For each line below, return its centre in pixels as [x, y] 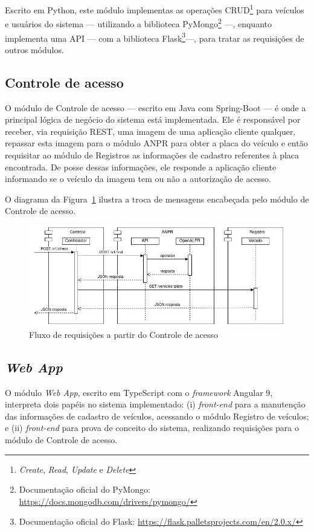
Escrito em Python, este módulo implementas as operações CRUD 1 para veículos [155, 9]
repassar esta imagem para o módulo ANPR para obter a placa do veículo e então [156, 143]
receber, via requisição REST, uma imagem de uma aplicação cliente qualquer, [150, 131]
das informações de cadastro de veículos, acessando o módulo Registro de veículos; [157, 416]
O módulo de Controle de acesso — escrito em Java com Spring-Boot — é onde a [155, 107]
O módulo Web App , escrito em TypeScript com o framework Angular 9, [139, 392]
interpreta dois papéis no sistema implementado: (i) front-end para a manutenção [155, 404]
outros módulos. [34, 49]
